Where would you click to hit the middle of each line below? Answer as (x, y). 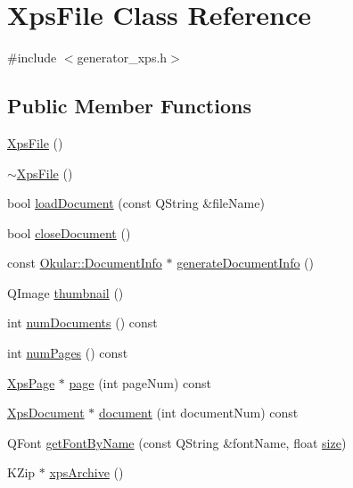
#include (32, 58)
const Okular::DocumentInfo (85, 263)
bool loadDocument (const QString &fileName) (136, 203)
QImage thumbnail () (66, 292)
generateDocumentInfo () (245, 263)
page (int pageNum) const (140, 382)
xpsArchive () (86, 472)
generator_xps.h (122, 58)
